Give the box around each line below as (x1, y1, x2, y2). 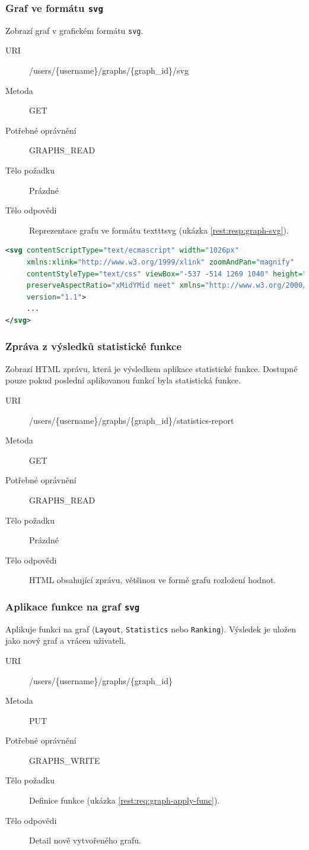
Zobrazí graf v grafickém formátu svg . (5, 24, 144, 36)
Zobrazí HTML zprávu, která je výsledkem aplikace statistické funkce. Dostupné (5, 362, 298, 374)
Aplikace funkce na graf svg (5, 599, 140, 613)
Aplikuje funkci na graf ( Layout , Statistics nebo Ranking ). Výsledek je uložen (5, 622, 296, 635)
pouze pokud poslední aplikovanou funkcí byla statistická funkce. (5, 374, 241, 386)
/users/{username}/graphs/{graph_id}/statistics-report (29, 414, 234, 426)
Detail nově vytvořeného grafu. (29, 834, 141, 846)
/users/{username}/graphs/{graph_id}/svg (29, 64, 189, 77)
